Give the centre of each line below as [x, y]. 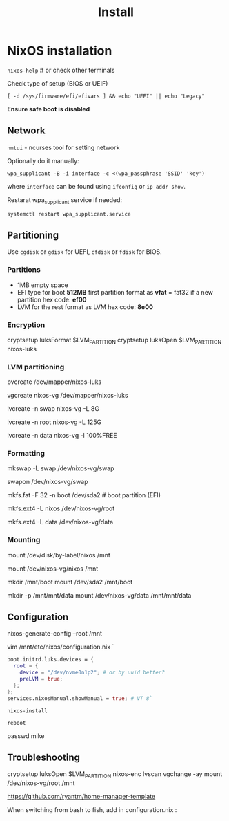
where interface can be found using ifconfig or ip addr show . [97, 186]
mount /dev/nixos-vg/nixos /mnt [53, 569]
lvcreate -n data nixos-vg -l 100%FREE [62, 436]
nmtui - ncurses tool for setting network [63, 147]
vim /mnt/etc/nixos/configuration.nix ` [61, 647]
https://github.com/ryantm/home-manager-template [81, 797]
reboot [17, 723]
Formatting [26, 453]
